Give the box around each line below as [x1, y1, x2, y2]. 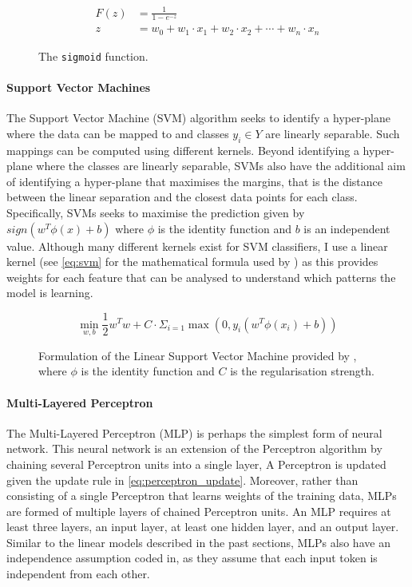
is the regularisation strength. [230, 363, 374, 379]
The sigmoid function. [38, 47, 149, 64]
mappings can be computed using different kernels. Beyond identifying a [6, 141, 359, 158]
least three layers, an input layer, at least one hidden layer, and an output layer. [6, 518, 399, 535]
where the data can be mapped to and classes [6, 125, 229, 141]
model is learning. [6, 284, 93, 301]
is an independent [303, 220, 390, 236]
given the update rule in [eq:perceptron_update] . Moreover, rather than [6, 471, 359, 488]
